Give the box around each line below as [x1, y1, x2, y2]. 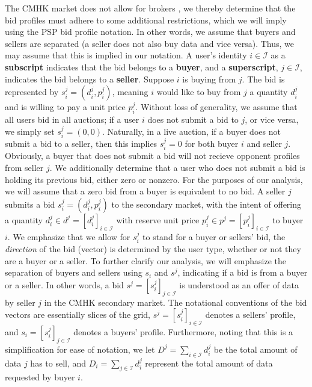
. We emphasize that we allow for [7, 230, 130, 243]
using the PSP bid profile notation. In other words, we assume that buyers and [5, 25, 296, 38]
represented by [5, 85, 59, 98]
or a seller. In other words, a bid [5, 278, 124, 291]
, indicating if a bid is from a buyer [177, 266, 308, 279]
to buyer [272, 213, 304, 226]
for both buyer [185, 137, 239, 149]
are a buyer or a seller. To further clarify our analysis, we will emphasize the [5, 254, 287, 267]
